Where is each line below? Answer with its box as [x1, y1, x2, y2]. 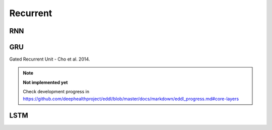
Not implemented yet [23, 79, 68, 85]
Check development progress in [23, 89, 90, 95]
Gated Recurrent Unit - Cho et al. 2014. [9, 56, 90, 62]
